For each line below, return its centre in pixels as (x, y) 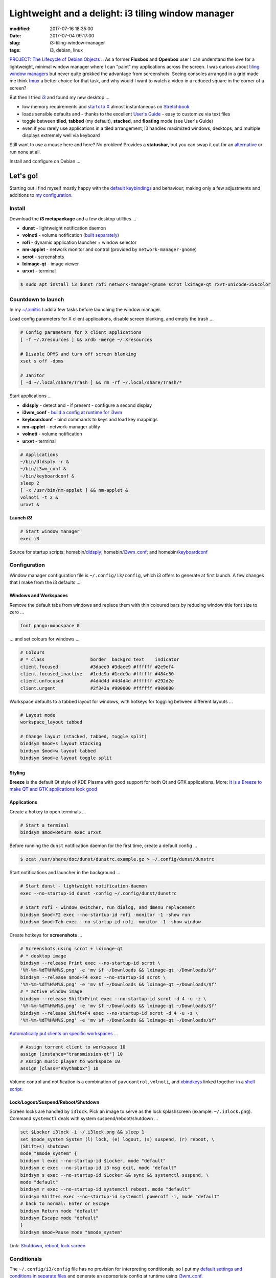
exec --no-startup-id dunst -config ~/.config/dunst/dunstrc (98, 893)
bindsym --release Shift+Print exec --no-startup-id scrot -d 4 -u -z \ (113, 999)
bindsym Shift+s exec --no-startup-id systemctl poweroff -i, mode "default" (120, 1196)
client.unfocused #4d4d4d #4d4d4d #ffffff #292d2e (97, 681)
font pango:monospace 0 (50, 625)
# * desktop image (43, 956)
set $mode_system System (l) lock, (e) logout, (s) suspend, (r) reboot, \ (117, 1139)
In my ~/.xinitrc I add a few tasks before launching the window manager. (85, 310)
